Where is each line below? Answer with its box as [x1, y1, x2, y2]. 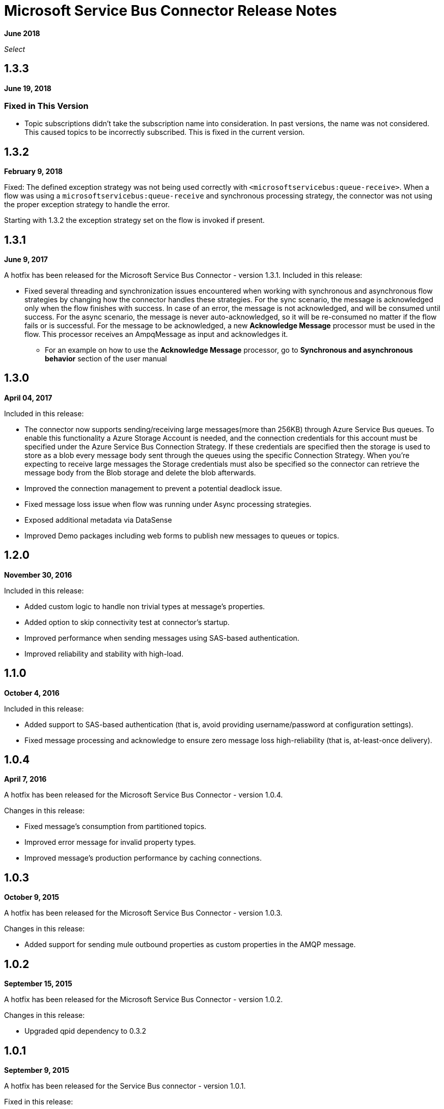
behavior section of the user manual [45, 354, 167, 363]
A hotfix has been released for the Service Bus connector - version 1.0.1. [4, 1081, 246, 1090]
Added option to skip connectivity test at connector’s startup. [24, 617, 230, 627]
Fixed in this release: [4, 1097, 73, 1106]
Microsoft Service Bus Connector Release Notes [4, 2, 337, 19]
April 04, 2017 [4, 393, 52, 402]
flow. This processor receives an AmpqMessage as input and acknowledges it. [24, 330, 288, 339]
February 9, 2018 [4, 167, 63, 176]
